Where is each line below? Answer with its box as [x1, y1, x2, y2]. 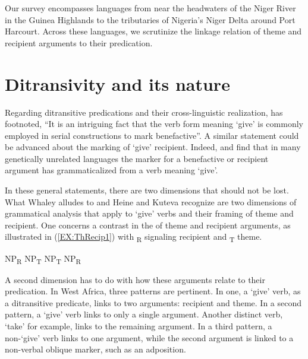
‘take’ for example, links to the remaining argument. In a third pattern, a [5, 320, 272, 332]
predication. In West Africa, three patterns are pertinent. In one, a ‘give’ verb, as [5, 285, 301, 297]
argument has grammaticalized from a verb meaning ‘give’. [5, 164, 218, 176]
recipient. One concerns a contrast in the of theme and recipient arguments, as [5, 218, 291, 231]
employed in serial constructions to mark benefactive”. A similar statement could [5, 129, 299, 141]
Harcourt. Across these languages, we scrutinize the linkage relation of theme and [5, 25, 302, 37]
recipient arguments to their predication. [5, 36, 153, 49]
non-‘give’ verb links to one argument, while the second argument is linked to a [5, 331, 294, 344]
